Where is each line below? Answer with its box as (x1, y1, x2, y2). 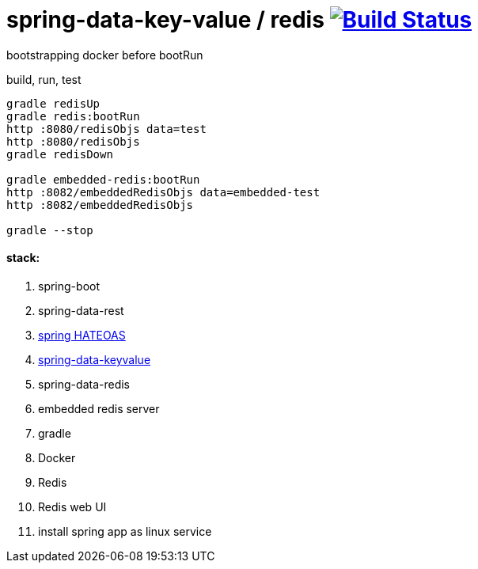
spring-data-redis (38, 377, 130, 391)
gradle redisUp (6, 97, 101, 110)
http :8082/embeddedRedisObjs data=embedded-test (6, 185, 321, 199)
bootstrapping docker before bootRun (6, 47, 203, 62)
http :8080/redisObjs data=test (6, 122, 207, 135)
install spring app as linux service (38, 524, 212, 538)
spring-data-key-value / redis (6, 6, 324, 33)
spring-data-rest (38, 303, 124, 317)
